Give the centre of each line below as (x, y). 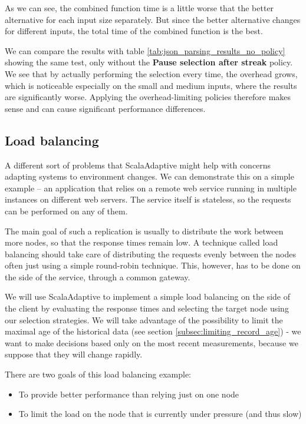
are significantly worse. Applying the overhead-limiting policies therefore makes (148, 97)
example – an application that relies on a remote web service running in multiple (151, 188)
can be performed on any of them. (66, 211)
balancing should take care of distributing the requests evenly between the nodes (151, 254)
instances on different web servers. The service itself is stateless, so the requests (148, 199)
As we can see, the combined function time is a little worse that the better (139, 8)
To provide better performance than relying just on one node (129, 394)
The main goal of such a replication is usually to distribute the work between (144, 231)
